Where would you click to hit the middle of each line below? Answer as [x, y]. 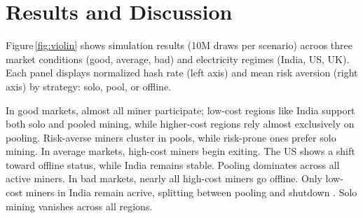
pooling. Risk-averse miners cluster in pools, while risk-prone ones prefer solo [171, 137]
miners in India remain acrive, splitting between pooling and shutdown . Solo [191, 192]
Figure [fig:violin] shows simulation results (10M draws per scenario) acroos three [179, 45]
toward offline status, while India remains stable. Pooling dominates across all [173, 164]
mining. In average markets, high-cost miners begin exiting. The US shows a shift [180, 151]
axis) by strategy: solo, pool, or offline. [88, 86]
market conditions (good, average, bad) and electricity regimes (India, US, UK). [178, 59]
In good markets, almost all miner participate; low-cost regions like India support [180, 110]
